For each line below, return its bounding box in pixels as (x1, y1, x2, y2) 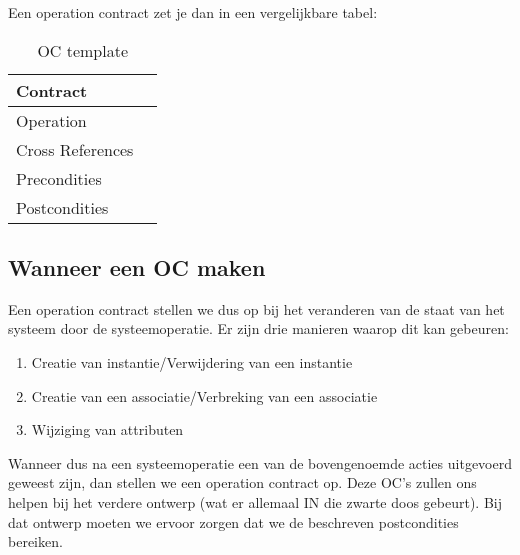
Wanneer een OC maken (8, 251, 266, 282)
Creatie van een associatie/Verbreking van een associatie (31, 385, 378, 406)
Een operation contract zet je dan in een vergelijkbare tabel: (8, 2, 378, 22)
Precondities (16, 166, 102, 190)
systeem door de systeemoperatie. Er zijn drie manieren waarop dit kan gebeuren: (8, 318, 509, 339)
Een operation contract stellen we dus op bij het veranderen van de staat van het (8, 298, 505, 319)
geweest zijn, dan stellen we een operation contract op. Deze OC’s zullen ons (8, 472, 477, 493)
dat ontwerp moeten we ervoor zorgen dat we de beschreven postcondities (8, 511, 459, 532)
